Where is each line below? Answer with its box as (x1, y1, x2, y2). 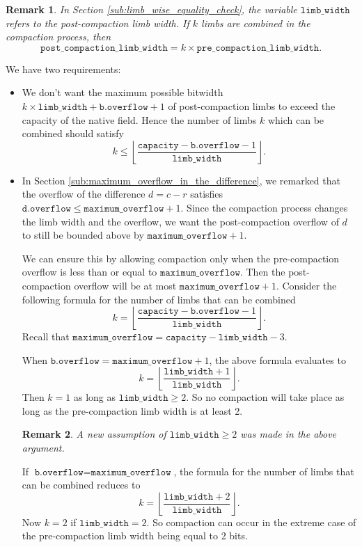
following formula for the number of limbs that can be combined (22, 292, 296, 306)
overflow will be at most (74, 278, 177, 292)
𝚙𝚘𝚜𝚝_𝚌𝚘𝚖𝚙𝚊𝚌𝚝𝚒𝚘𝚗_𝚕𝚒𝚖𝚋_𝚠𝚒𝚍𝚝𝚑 (40, 42, 168, 53)
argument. (22, 441, 65, 455)
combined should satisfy (22, 126, 124, 141)
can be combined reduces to (22, 477, 141, 492)
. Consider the (276, 278, 337, 292)
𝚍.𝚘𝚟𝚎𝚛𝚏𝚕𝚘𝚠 (22, 203, 71, 214)
